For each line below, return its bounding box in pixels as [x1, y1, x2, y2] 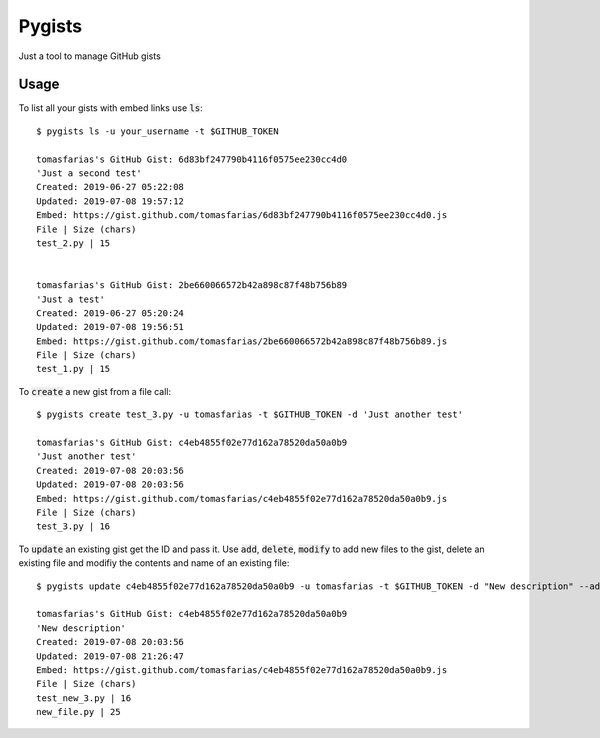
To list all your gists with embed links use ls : [18, 102, 204, 114]
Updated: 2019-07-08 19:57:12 [36, 195, 185, 207]
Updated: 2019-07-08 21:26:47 [36, 650, 185, 662]
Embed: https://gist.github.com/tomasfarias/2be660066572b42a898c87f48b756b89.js [36, 335, 448, 347]
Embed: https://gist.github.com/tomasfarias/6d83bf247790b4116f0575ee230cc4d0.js [36, 210, 448, 221]
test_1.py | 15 [36, 363, 111, 375]
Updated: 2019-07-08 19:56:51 [36, 321, 185, 333]
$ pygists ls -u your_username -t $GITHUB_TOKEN [36, 125, 279, 137]
